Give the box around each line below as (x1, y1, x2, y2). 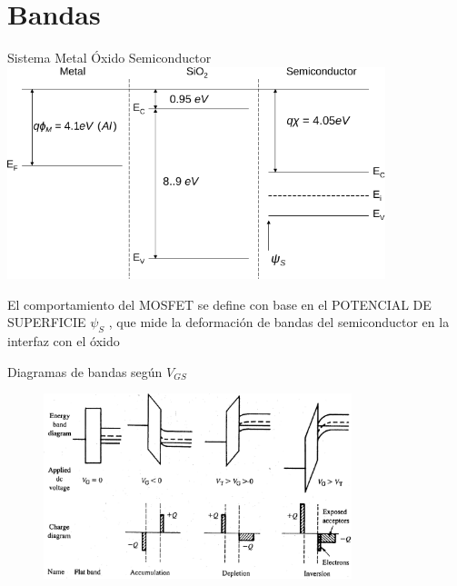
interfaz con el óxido (7, 331, 120, 350)
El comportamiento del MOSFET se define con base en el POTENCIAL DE (7, 294, 432, 313)
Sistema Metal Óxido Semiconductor (7, 48, 212, 67)
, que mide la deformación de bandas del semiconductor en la (108, 313, 450, 332)
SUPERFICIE (7, 313, 86, 332)
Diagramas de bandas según (7, 362, 163, 381)
